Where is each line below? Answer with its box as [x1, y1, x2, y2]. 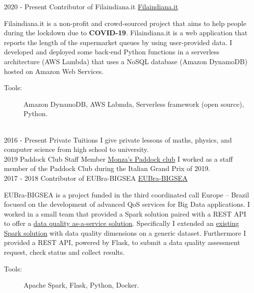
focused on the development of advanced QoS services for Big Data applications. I [4, 199, 250, 209]
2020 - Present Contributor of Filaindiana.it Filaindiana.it [4, 1, 178, 11]
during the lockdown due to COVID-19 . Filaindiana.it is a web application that [4, 27, 248, 38]
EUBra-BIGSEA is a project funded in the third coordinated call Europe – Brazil [4, 189, 249, 199]
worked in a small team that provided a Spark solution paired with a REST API [4, 208, 247, 219]
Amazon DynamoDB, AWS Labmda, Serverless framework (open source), [24, 98, 244, 109]
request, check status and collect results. [4, 247, 125, 257]
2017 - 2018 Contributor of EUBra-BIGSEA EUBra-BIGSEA [4, 172, 188, 183]
